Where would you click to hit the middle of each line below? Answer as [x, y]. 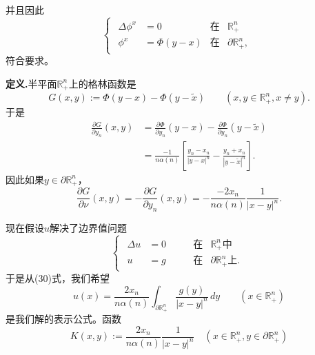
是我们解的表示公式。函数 [63, 319]
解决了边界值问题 [89, 227]
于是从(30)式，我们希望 [58, 277]
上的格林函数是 [102, 83]
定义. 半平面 [31, 83]
